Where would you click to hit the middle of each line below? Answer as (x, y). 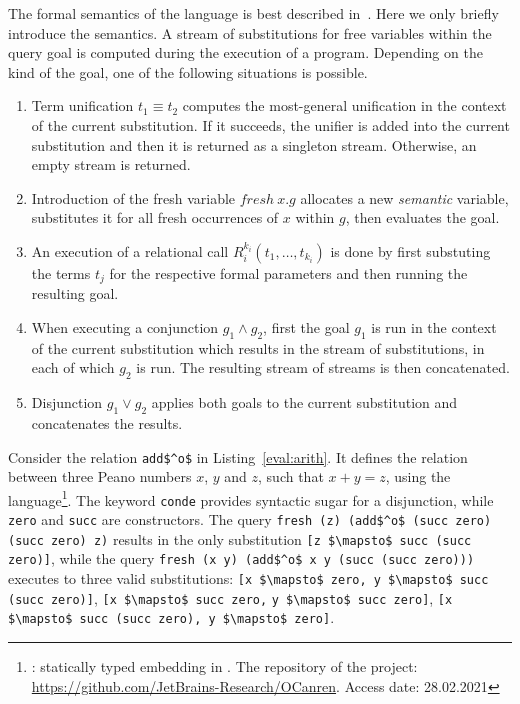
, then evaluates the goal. (422, 217)
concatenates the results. (107, 422)
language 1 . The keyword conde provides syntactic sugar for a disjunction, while (251, 498)
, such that (291, 476)
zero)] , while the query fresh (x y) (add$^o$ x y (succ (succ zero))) (241, 558)
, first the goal (306, 326)
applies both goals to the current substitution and (304, 402)
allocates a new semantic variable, (404, 197)
